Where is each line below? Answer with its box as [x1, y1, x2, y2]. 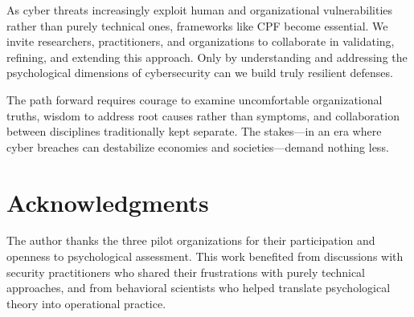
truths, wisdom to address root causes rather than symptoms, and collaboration [6, 107, 400, 124]
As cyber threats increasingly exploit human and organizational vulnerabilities [6, 2, 393, 18]
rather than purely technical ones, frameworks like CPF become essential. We [6, 17, 388, 34]
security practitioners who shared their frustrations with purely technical [6, 263, 366, 280]
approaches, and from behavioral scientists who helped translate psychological [6, 279, 391, 296]
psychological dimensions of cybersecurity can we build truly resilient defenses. [6, 64, 393, 81]
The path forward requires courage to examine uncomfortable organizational [6, 91, 383, 108]
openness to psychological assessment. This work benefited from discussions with [6, 248, 404, 265]
